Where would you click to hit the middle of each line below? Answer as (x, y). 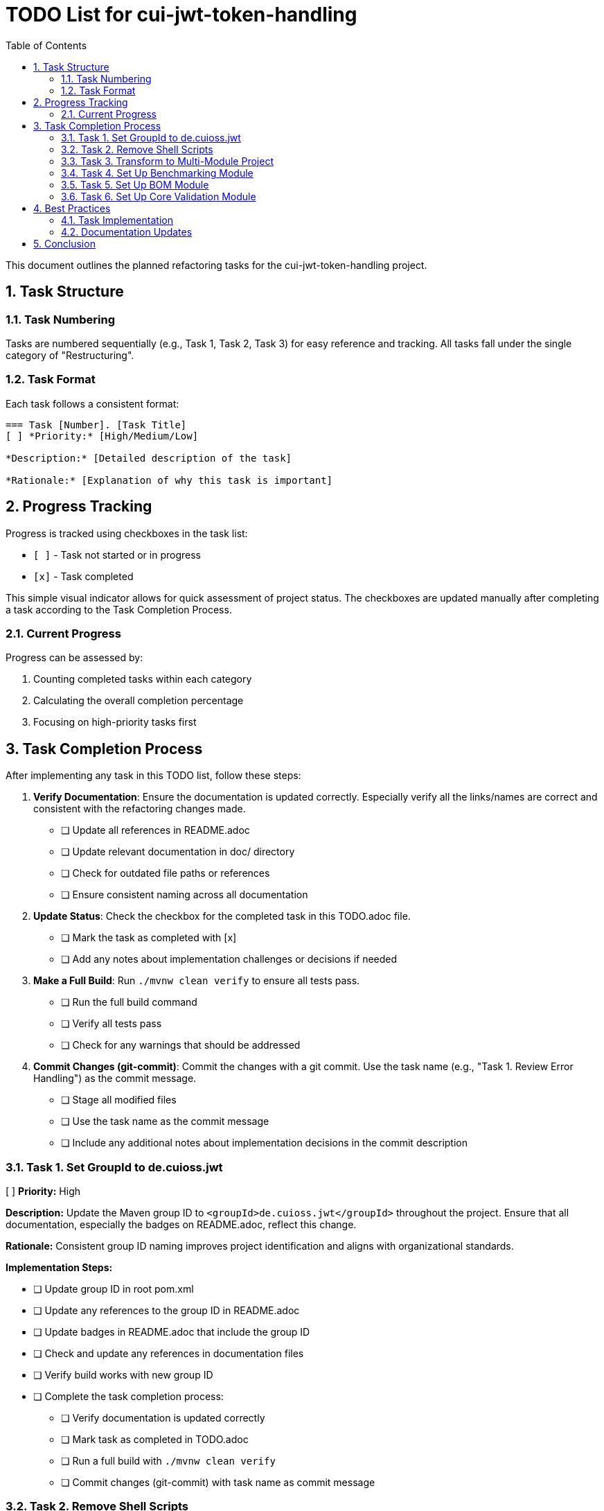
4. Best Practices (72, 208)
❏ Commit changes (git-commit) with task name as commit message (218, 1482)
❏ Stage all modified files (119, 1100)
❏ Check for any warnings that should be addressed (181, 1045)
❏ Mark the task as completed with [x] (149, 938)
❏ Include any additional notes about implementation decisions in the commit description (265, 1143)
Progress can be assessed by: (74, 658)
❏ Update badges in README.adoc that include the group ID (172, 1331)
